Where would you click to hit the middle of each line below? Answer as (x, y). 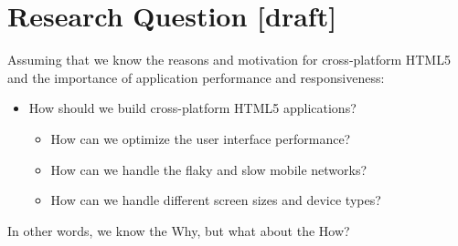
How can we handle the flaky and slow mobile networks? (209, 169)
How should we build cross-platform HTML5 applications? (192, 108)
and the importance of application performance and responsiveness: (196, 77)
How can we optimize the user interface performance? (201, 138)
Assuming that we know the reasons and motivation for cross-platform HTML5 (229, 60)
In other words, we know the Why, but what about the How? (179, 230)
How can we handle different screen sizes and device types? (216, 200)
